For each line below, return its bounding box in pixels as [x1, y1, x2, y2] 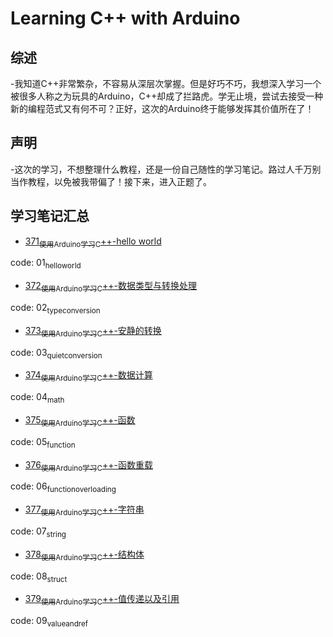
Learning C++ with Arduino [10, 7, 241, 30]
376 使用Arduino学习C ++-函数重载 [24, 458, 153, 473]
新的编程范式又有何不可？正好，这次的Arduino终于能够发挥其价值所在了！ [10, 103, 315, 114]
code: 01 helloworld [10, 257, 82, 271]
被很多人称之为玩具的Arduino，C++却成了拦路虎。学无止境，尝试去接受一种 [10, 90, 324, 102]
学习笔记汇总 [10, 208, 90, 225]
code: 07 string [10, 525, 67, 539]
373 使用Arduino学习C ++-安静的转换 [24, 324, 162, 339]
